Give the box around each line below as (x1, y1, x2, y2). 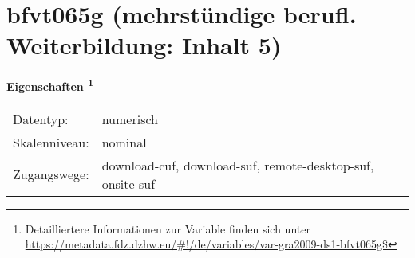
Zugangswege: (13, 165, 89, 184)
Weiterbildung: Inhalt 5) (6, 29, 282, 61)
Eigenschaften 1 (6, 76, 93, 94)
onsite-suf (101, 174, 156, 193)
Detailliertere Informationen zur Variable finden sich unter (25, 220, 310, 236)
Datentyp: (13, 109, 69, 128)
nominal (101, 132, 147, 151)
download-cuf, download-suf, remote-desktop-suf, (101, 155, 374, 174)
